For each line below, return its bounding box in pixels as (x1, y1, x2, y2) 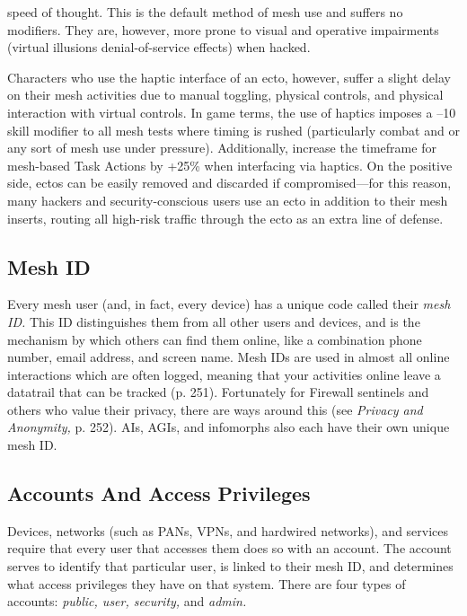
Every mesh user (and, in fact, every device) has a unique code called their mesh (7, 295, 451, 313)
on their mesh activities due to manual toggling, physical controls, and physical (7, 85, 444, 104)
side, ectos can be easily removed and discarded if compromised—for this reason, (7, 173, 452, 192)
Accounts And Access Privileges (7, 480, 311, 507)
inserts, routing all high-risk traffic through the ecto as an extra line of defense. (7, 208, 444, 227)
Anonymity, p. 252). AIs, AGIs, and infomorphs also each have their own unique (7, 418, 450, 436)
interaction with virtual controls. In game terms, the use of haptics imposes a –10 (7, 102, 456, 121)
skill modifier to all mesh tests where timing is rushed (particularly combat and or (7, 120, 460, 139)
